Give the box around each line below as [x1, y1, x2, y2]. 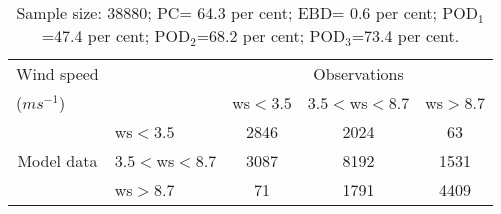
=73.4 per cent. [351, 24, 460, 47]
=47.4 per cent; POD [41, 24, 191, 47]
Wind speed [16, 62, 99, 85]
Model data [17, 149, 98, 172]
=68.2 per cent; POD [196, 24, 346, 47]
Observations [313, 62, 404, 85]
